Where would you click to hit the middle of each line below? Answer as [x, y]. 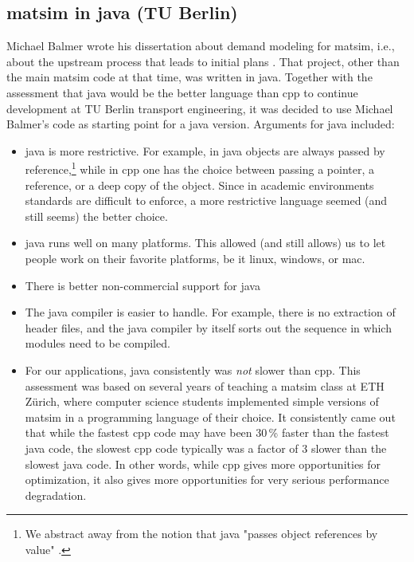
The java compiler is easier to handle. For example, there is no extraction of [210, 312]
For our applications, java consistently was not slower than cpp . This [193, 369]
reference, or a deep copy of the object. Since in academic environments [199, 185]
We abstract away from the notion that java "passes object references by [201, 534]
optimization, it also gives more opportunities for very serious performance [207, 479]
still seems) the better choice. [96, 216]
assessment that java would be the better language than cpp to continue [182, 92]
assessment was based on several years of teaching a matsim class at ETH [205, 385]
